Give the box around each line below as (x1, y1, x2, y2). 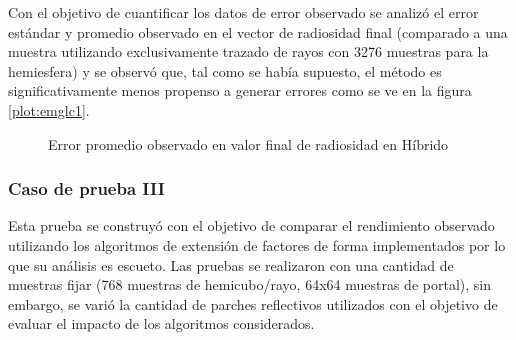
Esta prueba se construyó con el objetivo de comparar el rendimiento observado (8, 215, 495, 236)
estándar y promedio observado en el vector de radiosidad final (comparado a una (8, 21, 508, 42)
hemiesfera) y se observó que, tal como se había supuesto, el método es (8, 60, 442, 81)
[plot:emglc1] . (8, 99, 90, 120)
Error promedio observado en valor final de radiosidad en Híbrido (48, 133, 449, 154)
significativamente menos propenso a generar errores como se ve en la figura (8, 80, 472, 101)
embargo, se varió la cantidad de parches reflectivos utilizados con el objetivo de (8, 293, 498, 314)
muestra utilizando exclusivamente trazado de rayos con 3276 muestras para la (8, 41, 489, 62)
